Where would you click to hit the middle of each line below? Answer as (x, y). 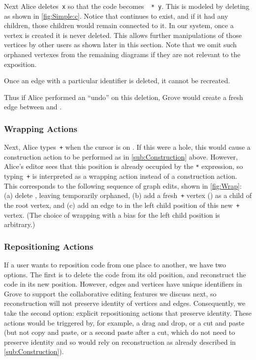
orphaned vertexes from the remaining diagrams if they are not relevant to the (122, 54)
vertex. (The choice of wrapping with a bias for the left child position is (112, 214)
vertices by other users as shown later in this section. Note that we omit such (120, 45)
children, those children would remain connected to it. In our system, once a (119, 25)
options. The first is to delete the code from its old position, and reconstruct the (125, 274)
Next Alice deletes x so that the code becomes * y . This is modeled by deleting (127, 6)
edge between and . (33, 107)
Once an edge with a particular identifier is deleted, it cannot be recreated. (117, 81)
